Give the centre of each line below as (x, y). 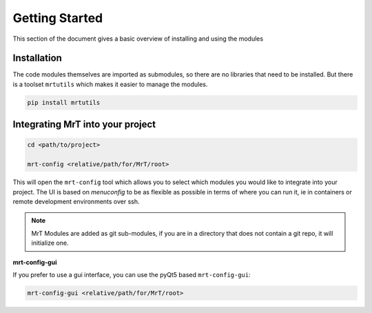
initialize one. (50, 243)
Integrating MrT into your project (84, 124)
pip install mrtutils (64, 102)
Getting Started (58, 18)
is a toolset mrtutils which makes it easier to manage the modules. (110, 84)
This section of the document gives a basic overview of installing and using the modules (138, 39)
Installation (37, 58)
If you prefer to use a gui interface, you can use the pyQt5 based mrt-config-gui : (132, 274)
